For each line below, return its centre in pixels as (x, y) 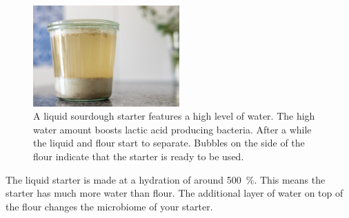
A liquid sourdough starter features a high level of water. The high (174, 116)
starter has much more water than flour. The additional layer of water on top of (174, 193)
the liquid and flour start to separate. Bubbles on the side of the (169, 143)
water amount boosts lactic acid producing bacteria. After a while (172, 129)
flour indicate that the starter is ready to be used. (139, 156)
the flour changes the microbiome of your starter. (109, 206)
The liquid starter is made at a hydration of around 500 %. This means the (166, 179)
